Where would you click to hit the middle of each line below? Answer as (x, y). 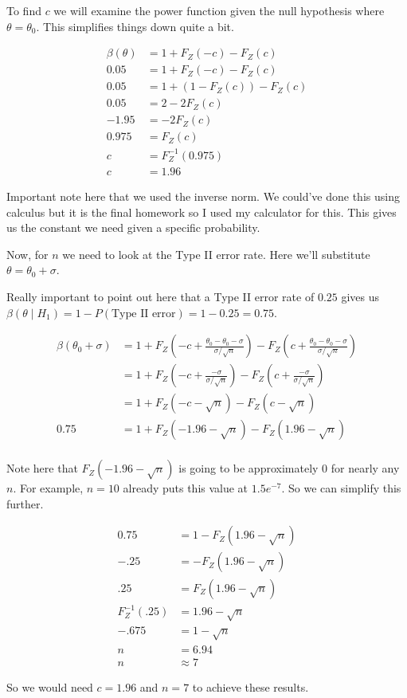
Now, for (27, 254)
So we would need (50, 686)
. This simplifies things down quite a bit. (135, 26)
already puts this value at (186, 488)
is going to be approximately (249, 468)
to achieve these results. (250, 686)
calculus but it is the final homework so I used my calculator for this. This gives (202, 212)
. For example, (48, 488)
